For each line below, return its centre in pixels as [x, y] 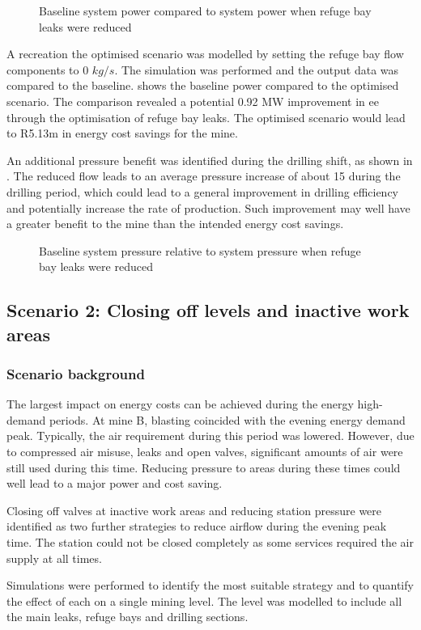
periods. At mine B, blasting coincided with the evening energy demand [227, 419]
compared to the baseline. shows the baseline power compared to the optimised [203, 85]
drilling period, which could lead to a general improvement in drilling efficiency [203, 191]
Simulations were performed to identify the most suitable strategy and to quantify [210, 585]
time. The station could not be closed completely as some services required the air [210, 542]
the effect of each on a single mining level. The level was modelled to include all [204, 600]
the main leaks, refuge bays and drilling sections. [128, 617]
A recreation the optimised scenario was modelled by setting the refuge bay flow [205, 54]
